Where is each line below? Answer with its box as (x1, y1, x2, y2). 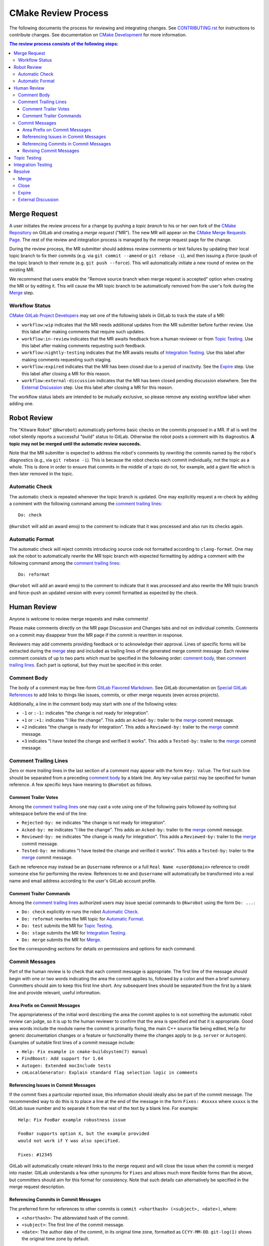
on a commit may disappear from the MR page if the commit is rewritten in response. (9, 632, 183, 638)
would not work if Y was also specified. (18, 1138, 121, 1143)
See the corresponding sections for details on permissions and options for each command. (9, 946, 196, 952)
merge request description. (9, 1184, 65, 1190)
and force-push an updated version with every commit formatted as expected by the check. (9, 590, 198, 596)
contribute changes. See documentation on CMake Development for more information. (9, 31, 187, 37)
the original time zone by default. (21, 1236, 90, 1242)
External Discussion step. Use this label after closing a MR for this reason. (21, 384, 173, 391)
